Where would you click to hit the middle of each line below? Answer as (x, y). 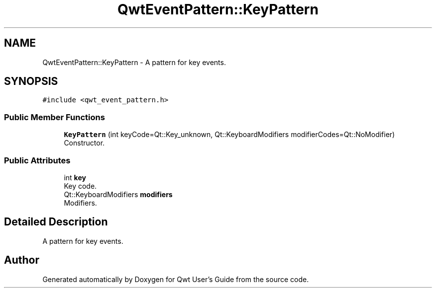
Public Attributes (37, 160)
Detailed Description (56, 222)
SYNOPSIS (31, 81)
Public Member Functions (54, 117)
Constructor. (84, 143)
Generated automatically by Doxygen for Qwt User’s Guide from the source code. (176, 279)
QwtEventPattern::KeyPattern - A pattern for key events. (134, 62)
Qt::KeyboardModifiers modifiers (118, 194)
